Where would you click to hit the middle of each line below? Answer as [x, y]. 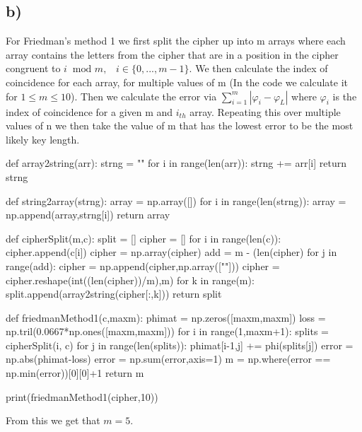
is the [345, 96]
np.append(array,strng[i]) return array [88, 215]
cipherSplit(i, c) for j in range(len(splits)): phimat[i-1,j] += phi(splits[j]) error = [180, 345]
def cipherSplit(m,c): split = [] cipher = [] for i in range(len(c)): [144, 238]
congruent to [33, 68]
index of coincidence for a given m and [89, 111]
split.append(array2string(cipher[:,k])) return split [114, 294]
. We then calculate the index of [258, 68]
